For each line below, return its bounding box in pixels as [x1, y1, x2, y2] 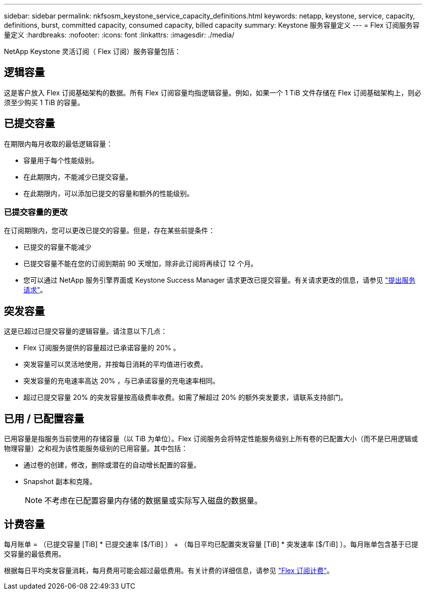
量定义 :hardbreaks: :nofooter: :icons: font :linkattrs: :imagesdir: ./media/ [4, 31, 234, 39]
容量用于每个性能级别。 [23, 156, 98, 164]
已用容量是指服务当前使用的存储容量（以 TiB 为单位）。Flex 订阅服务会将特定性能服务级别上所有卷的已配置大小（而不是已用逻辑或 [4, 434, 418, 443]
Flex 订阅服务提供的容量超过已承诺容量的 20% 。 [23, 343, 180, 352]
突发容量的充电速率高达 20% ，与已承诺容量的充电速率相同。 [23, 377, 219, 385]
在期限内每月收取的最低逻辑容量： [4, 139, 113, 148]
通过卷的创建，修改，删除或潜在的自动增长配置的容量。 [23, 461, 200, 469]
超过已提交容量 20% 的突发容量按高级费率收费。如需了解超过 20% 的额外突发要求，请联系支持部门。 [23, 393, 347, 402]
